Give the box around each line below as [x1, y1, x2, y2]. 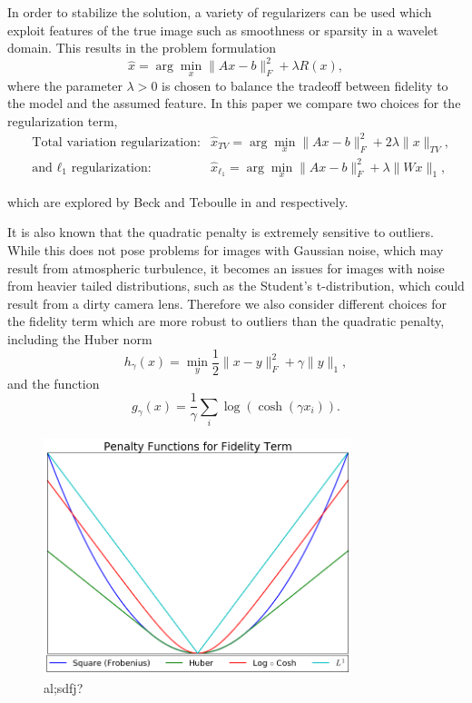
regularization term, [7, 111, 118, 130]
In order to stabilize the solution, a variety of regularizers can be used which [7, 3, 432, 21]
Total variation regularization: [32, 135, 201, 149]
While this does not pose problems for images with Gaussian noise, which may [7, 240, 444, 259]
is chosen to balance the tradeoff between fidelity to [162, 75, 448, 94]
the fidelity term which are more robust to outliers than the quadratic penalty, [7, 312, 445, 331]
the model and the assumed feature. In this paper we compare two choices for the [7, 94, 461, 113]
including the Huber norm [7, 329, 152, 348]
